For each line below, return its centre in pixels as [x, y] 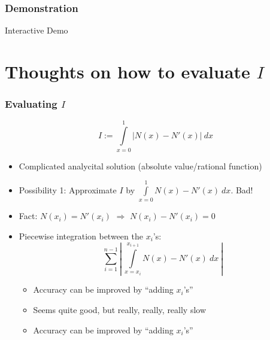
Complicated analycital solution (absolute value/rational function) [140, 166]
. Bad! [242, 189]
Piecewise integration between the [81, 236]
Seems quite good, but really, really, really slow [120, 310]
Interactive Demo [37, 30]
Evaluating [31, 104]
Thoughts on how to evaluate [128, 71]
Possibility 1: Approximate [68, 189]
